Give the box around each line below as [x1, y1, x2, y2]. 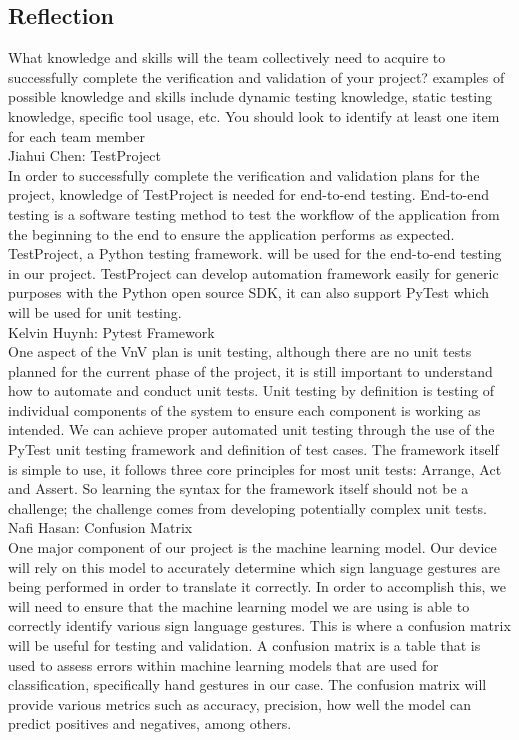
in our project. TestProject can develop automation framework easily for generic [8, 262, 499, 283]
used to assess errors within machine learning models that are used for [8, 654, 439, 675]
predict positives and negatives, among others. [8, 713, 292, 734]
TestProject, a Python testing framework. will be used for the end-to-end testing [8, 243, 502, 264]
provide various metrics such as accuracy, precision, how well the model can [8, 693, 471, 714]
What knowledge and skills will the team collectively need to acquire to [8, 47, 446, 68]
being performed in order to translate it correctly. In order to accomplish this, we [8, 576, 506, 597]
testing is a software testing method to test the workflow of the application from [8, 203, 500, 224]
